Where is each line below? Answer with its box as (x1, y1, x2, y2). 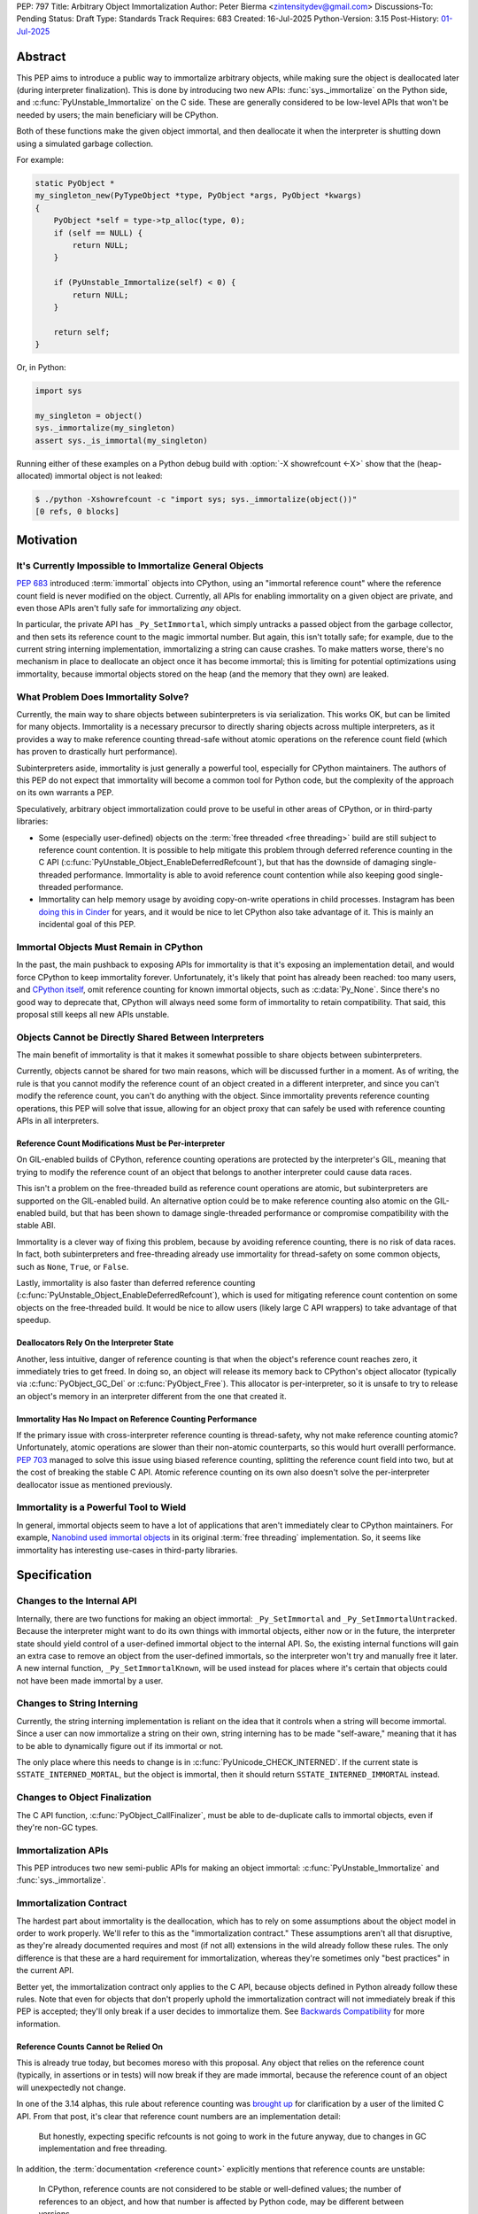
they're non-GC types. (16, 1822, 98, 1832)
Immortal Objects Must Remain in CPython (16, 941, 204, 954)
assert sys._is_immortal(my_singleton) (35, 435, 208, 445)
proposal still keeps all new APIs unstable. (16, 1009, 170, 1019)
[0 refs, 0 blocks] (35, 507, 119, 517)
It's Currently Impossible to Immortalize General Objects (16, 559, 265, 571)
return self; (53, 327, 111, 337)
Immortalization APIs (16, 1844, 109, 1856)
